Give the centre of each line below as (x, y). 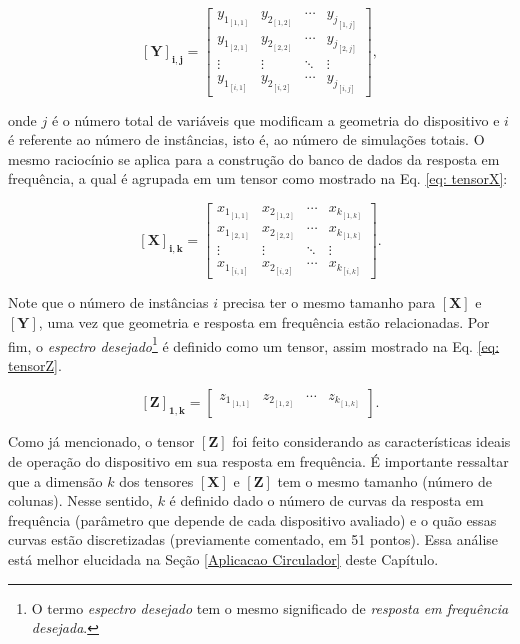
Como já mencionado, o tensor (101, 441)
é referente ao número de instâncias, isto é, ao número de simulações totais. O (246, 139)
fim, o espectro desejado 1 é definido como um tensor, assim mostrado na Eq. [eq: (254, 344)
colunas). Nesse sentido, (80, 500)
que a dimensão (55, 480)
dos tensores (156, 480)
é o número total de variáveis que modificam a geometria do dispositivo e (275, 119)
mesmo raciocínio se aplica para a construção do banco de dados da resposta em (254, 158)
